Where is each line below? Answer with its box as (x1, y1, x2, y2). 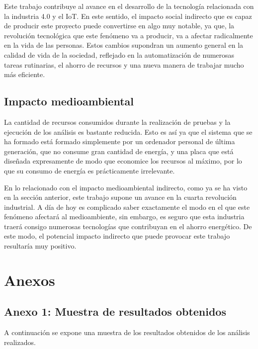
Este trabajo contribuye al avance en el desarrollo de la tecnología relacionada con (4, 1, 254, 11)
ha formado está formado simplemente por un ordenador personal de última (4, 136, 235, 147)
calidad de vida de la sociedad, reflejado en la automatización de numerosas (4, 49, 235, 60)
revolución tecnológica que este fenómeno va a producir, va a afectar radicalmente (4, 30, 253, 40)
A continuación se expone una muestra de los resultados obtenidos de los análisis (4, 327, 250, 338)
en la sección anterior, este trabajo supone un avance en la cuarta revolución (4, 192, 237, 202)
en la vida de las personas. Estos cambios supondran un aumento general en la (4, 40, 244, 50)
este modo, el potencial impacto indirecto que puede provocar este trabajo (4, 231, 230, 241)
